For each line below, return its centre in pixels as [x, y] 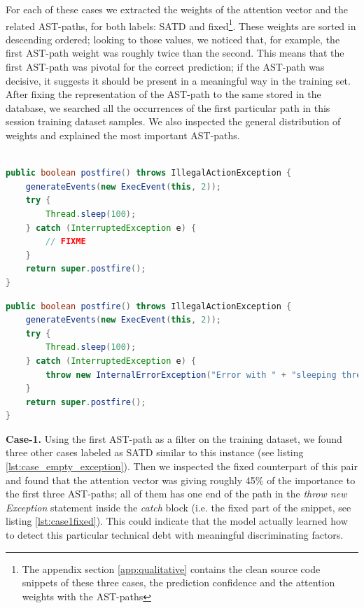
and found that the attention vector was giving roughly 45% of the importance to [181, 480]
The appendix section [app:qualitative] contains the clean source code [171, 568]
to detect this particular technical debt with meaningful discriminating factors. [175, 535]
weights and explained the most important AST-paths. [123, 135]
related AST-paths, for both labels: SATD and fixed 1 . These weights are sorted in [181, 24]
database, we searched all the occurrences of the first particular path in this [168, 107]
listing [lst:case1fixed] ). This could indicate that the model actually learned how [177, 521]
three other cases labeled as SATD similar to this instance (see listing [155, 452]
